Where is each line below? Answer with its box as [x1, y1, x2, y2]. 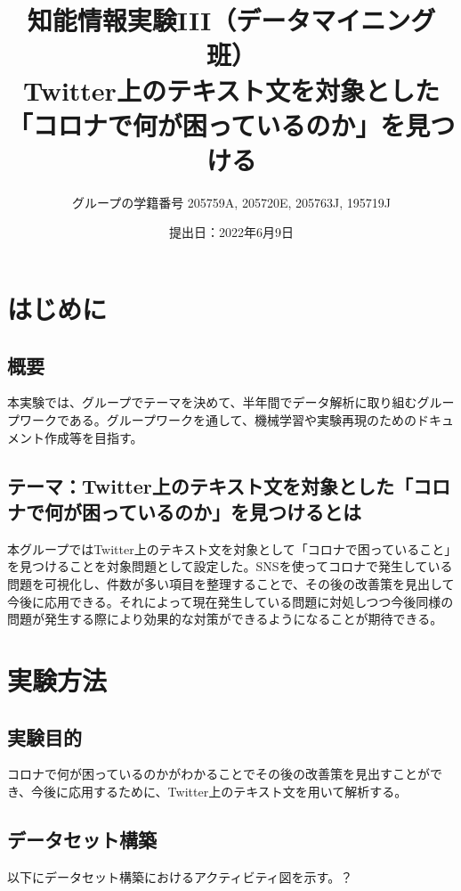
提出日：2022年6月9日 [169, 223, 294, 241]
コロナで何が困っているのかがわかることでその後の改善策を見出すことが [7, 764, 430, 783]
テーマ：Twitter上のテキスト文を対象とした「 [7, 471, 414, 499]
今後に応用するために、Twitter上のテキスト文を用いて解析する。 [31, 781, 408, 800]
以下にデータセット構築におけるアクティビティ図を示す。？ [7, 867, 353, 886]
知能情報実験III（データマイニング [27, 2, 436, 38]
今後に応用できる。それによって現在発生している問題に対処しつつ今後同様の [7, 592, 454, 610]
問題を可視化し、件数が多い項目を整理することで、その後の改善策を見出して [7, 575, 455, 593]
